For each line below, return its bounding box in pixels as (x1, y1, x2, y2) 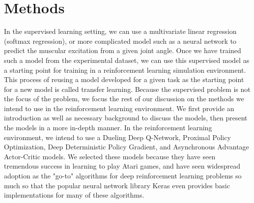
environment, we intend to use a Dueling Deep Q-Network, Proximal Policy (4, 132, 231, 142)
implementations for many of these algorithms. (4, 190, 144, 200)
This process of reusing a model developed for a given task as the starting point (4, 74, 244, 85)
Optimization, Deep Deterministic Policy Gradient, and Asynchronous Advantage (4, 142, 249, 152)
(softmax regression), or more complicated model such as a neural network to (4, 35, 237, 46)
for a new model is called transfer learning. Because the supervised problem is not (4, 84, 251, 94)
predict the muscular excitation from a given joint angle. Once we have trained (4, 45, 241, 56)
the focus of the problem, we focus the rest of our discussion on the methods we (4, 93, 244, 104)
